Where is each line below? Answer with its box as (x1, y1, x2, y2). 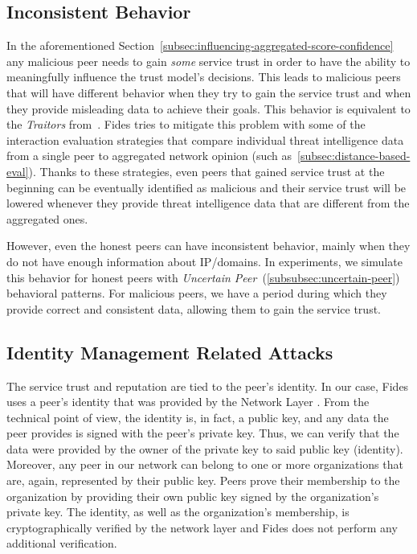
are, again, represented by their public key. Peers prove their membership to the (6, 472, 400, 489)
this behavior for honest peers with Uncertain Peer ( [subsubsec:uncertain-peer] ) (6, 269, 400, 285)
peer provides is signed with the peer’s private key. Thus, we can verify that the (6, 425, 399, 441)
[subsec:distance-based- (297, 147, 411, 164)
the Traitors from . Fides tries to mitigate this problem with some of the (6, 116, 366, 133)
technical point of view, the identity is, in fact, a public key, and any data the (6, 408, 389, 425)
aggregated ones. (6, 210, 88, 227)
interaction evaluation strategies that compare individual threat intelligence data (6, 131, 404, 148)
